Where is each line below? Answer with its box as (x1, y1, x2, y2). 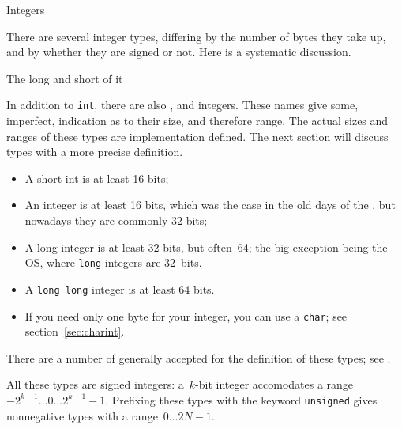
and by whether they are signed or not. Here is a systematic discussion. (6, 44, 351, 60)
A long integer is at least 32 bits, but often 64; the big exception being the (24, 238, 388, 255)
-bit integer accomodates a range (195, 376, 354, 393)
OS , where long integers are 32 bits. (24, 254, 202, 271)
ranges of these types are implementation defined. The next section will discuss (6, 127, 389, 144)
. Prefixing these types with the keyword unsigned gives (105, 391, 378, 408)
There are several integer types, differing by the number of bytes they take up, (6, 28, 386, 44)
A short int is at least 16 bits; (24, 169, 169, 186)
